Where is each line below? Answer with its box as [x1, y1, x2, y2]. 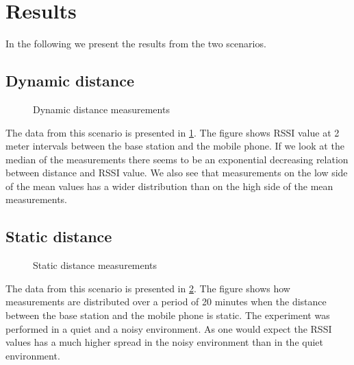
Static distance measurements [33, 258, 157, 272]
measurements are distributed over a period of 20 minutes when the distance [5, 294, 327, 309]
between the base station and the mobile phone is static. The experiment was [5, 308, 330, 322]
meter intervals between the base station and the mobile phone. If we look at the [5, 139, 344, 153]
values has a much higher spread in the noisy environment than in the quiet [5, 335, 323, 349]
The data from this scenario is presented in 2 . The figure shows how [5, 281, 290, 295]
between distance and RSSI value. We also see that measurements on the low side [5, 165, 348, 180]
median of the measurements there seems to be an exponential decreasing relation [5, 152, 349, 166]
